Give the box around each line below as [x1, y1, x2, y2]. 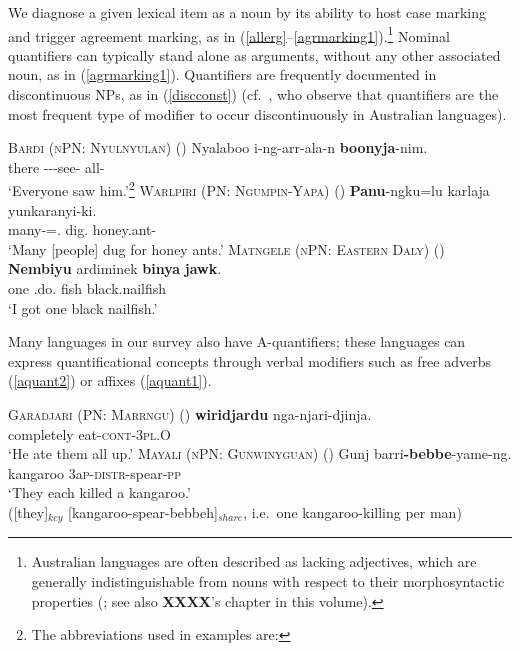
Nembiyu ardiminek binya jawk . [8, 258, 222, 279]
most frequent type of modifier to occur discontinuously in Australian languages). [8, 103, 507, 124]
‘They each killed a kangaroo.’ [8, 482, 191, 503]
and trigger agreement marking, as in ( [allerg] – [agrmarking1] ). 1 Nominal [8, 22, 450, 46]
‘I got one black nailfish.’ [8, 297, 158, 318]
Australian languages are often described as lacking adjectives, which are [31, 551, 477, 572]
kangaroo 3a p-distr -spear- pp [8, 462, 181, 483]
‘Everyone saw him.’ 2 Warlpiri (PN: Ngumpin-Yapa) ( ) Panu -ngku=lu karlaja [8, 177, 490, 201]
